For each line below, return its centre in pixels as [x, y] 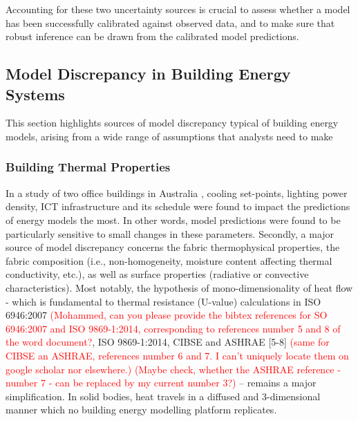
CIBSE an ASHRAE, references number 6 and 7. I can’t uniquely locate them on [177, 355]
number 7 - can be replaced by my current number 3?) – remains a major [161, 383]
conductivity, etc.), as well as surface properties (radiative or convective [157, 274]
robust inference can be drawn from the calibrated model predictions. [152, 36]
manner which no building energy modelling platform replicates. [141, 410]
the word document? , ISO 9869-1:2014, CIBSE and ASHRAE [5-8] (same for [168, 342]
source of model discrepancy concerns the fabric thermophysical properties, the [173, 247]
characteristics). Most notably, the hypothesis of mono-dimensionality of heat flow [179, 287]
